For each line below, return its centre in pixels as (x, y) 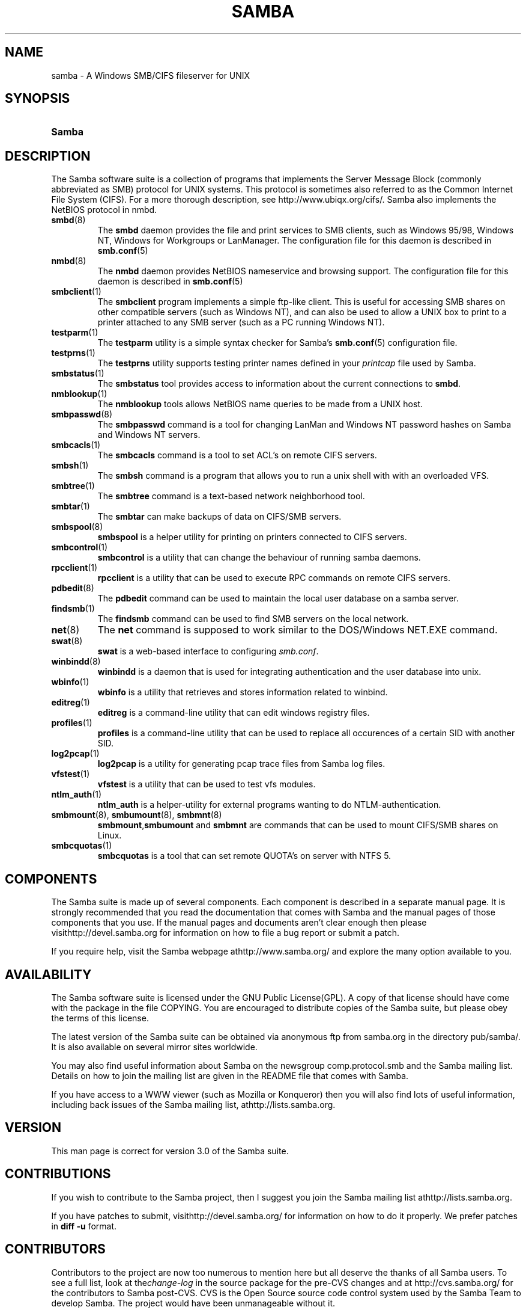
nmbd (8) (69, 261)
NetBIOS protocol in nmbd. (104, 210)
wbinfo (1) (70, 682)
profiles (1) (72, 723)
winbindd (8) (76, 662)
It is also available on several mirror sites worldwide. (154, 1047)
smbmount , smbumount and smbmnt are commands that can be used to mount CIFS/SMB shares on (298, 825)
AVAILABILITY (48, 974)
